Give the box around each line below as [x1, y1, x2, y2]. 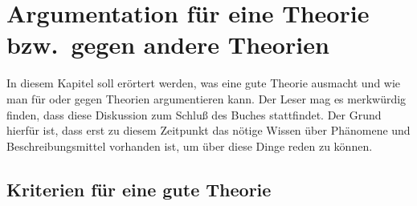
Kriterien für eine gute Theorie [6, 176, 272, 201]
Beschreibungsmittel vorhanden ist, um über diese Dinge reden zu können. [6, 137, 373, 154]
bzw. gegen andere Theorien [6, 28, 329, 61]
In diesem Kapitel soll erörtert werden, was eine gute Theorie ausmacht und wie [6, 75, 401, 91]
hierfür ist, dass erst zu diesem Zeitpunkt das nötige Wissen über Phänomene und [6, 122, 411, 139]
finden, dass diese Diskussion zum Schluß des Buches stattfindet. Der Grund [6, 106, 382, 123]
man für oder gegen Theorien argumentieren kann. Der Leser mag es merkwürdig [6, 90, 407, 107]
